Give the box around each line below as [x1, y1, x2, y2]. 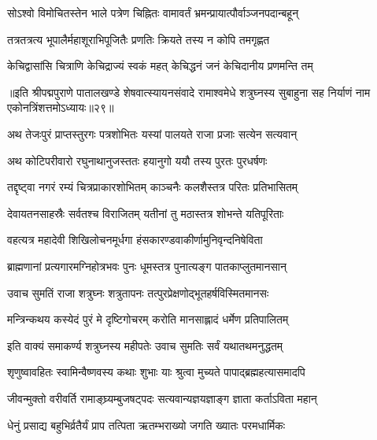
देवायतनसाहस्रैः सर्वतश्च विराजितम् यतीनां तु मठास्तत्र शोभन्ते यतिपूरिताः [7, 205, 284, 221]
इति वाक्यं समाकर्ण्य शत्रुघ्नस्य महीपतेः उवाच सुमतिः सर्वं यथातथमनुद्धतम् [7, 337, 283, 353]
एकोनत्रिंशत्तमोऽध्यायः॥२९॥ [7, 99, 114, 116]
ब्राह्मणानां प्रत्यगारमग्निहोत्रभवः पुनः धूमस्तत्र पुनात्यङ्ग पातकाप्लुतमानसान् [7, 257, 286, 274]
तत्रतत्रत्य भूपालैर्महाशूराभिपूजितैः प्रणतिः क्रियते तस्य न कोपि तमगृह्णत [7, 31, 270, 47]
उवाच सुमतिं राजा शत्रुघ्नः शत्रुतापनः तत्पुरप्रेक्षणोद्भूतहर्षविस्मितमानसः [7, 284, 269, 301]
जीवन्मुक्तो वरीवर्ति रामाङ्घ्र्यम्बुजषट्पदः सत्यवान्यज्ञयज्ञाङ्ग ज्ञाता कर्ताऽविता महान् [7, 390, 317, 406]
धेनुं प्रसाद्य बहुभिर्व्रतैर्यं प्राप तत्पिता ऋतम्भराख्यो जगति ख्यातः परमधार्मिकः [7, 416, 286, 433]
